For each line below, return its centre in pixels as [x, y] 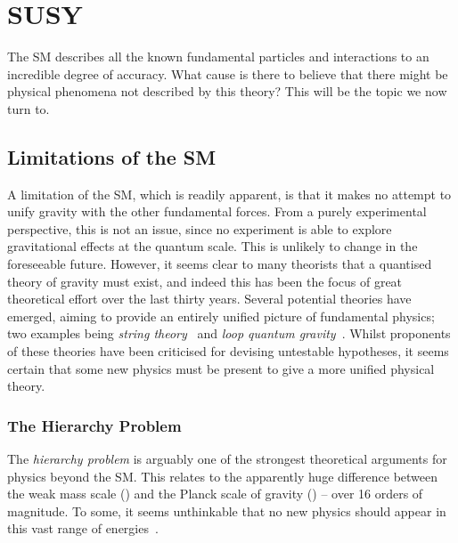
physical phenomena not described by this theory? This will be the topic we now [227, 91]
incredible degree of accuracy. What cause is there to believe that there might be [228, 73]
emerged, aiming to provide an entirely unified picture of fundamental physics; [221, 316]
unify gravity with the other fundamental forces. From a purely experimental [217, 211]
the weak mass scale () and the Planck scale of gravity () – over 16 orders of [215, 494]
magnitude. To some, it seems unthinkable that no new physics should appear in [227, 511]
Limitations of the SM [112, 156]
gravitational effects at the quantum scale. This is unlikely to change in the [213, 246]
